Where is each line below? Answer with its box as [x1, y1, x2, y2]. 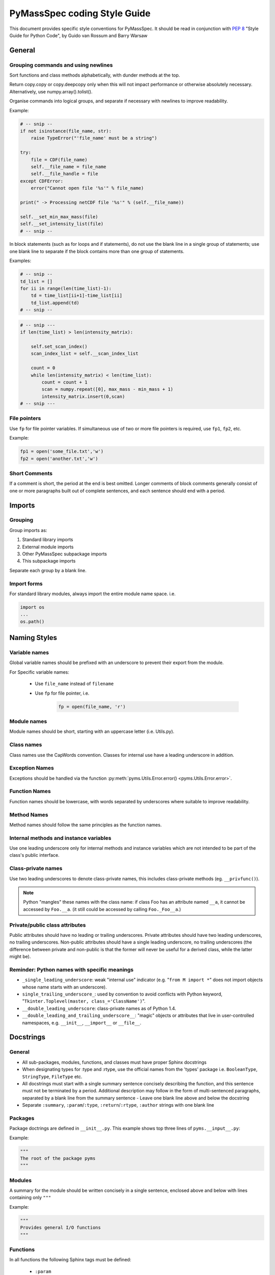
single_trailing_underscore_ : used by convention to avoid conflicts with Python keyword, [22, 991, 223, 997]
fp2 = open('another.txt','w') [20, 455, 99, 462]
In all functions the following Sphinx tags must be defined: [9, 1257, 131, 1263]
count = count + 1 [41, 379, 88, 385]
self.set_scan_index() [31, 343, 88, 349]
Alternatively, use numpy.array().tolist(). [9, 88, 93, 94]
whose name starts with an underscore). [22, 984, 107, 990]
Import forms [9, 580, 43, 587]
